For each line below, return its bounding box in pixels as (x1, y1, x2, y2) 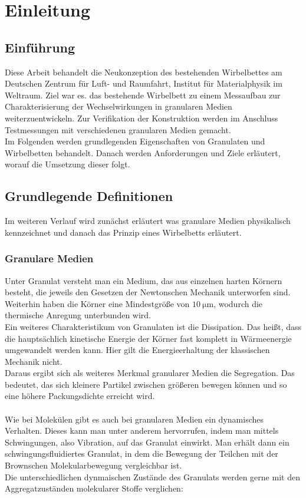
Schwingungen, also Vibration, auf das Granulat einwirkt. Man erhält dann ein (5, 436, 289, 448)
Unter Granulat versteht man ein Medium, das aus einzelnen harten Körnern (5, 274, 282, 286)
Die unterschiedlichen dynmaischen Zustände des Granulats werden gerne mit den (5, 470, 300, 483)
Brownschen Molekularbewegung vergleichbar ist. (5, 459, 182, 471)
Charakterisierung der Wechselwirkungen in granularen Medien (5, 100, 232, 113)
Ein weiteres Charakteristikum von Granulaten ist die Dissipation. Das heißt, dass (5, 320, 302, 332)
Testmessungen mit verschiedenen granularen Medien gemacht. (5, 123, 231, 136)
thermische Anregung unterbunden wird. (5, 309, 151, 321)
